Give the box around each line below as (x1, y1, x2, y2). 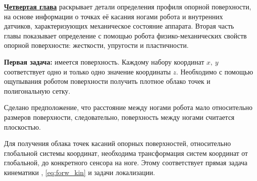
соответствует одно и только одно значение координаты (4, 66, 171, 76)
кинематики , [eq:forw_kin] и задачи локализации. (4, 167, 155, 177)
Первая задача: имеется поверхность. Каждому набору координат (4, 56, 205, 67)
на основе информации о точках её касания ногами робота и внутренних (4, 11, 223, 21)
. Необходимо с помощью (176, 66, 253, 76)
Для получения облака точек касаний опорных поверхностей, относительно (4, 138, 231, 148)
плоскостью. (4, 121, 41, 132)
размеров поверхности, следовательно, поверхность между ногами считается (4, 111, 235, 122)
